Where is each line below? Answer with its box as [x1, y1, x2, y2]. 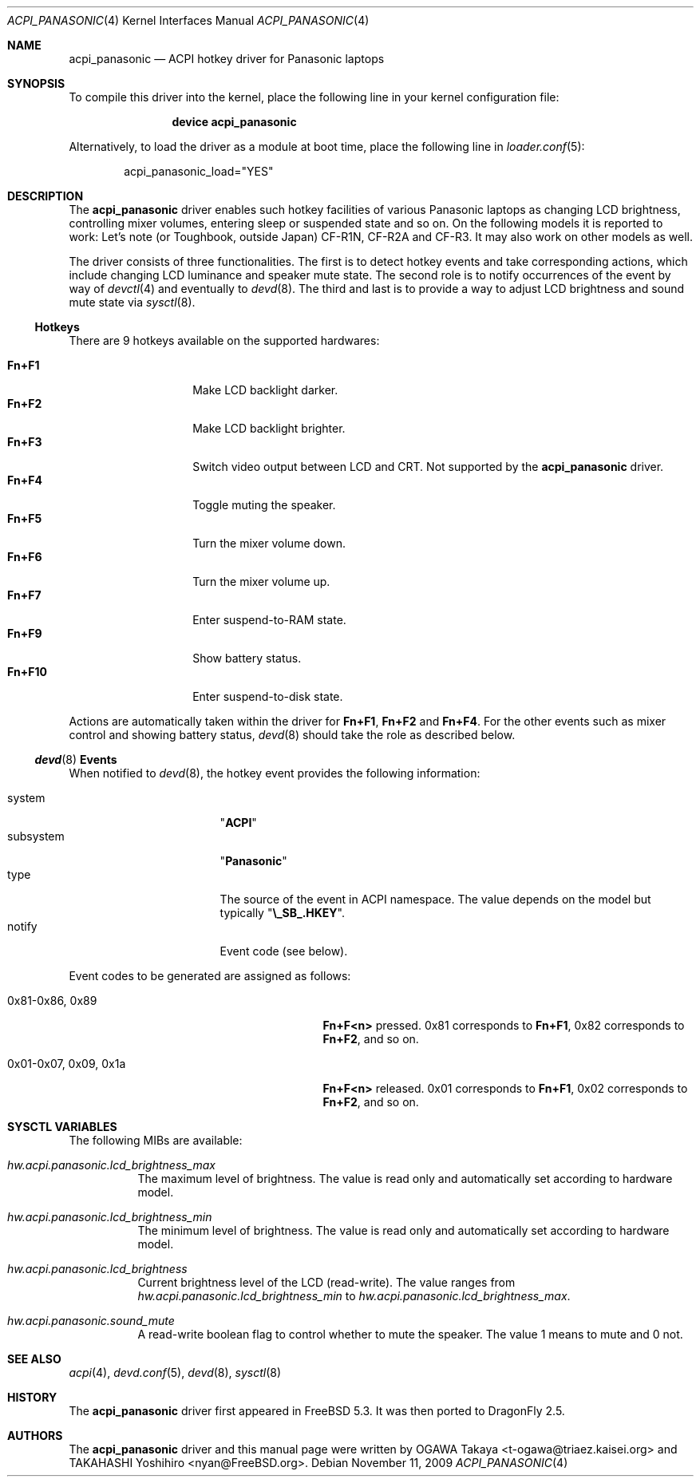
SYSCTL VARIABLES [7, 1120, 117, 1133]
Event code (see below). [219, 944, 348, 958]
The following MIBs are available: [69, 1133, 243, 1147]
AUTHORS [7, 1429, 63, 1442]
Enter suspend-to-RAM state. [192, 613, 346, 627]
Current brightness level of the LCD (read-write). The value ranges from [137, 1275, 516, 1289]
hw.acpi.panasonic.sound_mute [7, 1314, 175, 1327]
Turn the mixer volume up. [192, 575, 330, 588]
